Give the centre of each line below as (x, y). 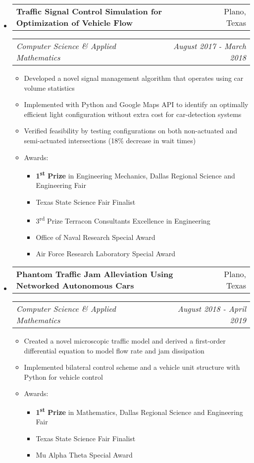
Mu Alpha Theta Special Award (84, 455)
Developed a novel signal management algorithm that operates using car (134, 78)
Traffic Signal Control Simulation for (89, 11)
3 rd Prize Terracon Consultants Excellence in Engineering (123, 220)
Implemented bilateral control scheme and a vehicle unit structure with (132, 367)
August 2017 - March (209, 46)
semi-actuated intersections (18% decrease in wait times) (110, 140)
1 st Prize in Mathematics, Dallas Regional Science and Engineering (139, 411)
